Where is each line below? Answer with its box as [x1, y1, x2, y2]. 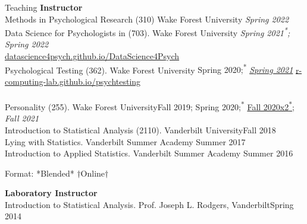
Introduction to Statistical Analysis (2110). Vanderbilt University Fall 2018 [5, 123, 276, 136]
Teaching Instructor [5, 1, 83, 13]
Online [80, 167, 105, 179]
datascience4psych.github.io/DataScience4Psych [5, 50, 180, 62]
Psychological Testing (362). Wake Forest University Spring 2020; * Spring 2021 [5, 62, 293, 76]
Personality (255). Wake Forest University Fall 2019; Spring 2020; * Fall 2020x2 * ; [5, 99, 295, 113]
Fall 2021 [5, 112, 39, 124]
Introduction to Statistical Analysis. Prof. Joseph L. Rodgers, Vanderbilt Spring [5, 198, 294, 210]
